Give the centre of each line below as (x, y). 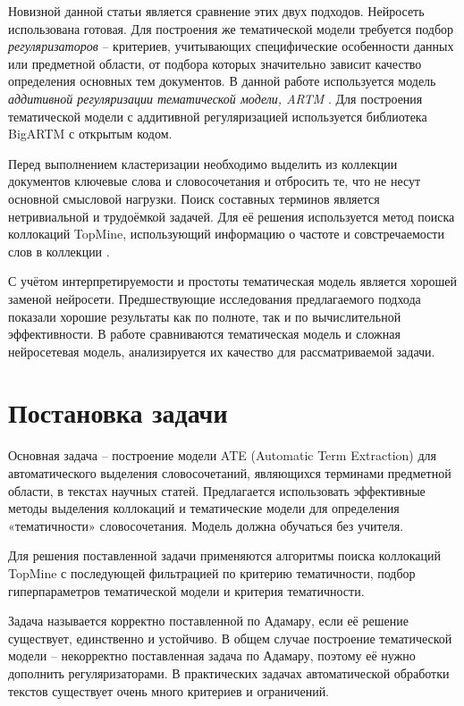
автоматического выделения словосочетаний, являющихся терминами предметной (230, 473)
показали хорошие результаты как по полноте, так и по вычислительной (205, 316)
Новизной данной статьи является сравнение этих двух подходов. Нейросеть (216, 11)
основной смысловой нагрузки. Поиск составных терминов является (194, 198)
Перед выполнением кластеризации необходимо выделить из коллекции (203, 163)
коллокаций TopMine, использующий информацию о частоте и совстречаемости (226, 234)
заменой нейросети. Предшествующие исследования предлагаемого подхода (215, 298)
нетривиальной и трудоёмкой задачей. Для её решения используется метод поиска (232, 216)
